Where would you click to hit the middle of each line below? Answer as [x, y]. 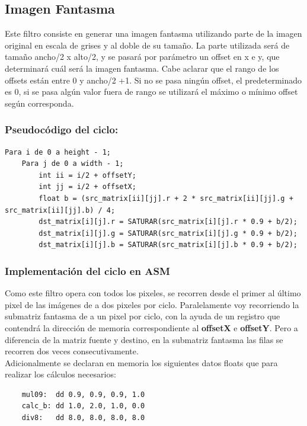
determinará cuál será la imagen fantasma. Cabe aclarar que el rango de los [142, 68]
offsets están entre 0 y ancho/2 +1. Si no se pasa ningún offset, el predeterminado [153, 80]
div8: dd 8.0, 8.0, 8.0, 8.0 [83, 418]
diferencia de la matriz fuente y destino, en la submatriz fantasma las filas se [144, 339]
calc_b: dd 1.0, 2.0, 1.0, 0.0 [83, 406]
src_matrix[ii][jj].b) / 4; [60, 210]
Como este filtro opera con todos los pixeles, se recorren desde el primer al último [153, 293]
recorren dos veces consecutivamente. [72, 351]
